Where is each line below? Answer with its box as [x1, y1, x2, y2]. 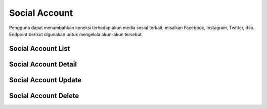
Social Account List [9, 44, 70, 53]
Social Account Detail [9, 60, 77, 69]
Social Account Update [9, 75, 82, 84]
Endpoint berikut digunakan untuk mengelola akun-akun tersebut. [9, 31, 143, 37]
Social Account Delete [9, 91, 79, 100]
